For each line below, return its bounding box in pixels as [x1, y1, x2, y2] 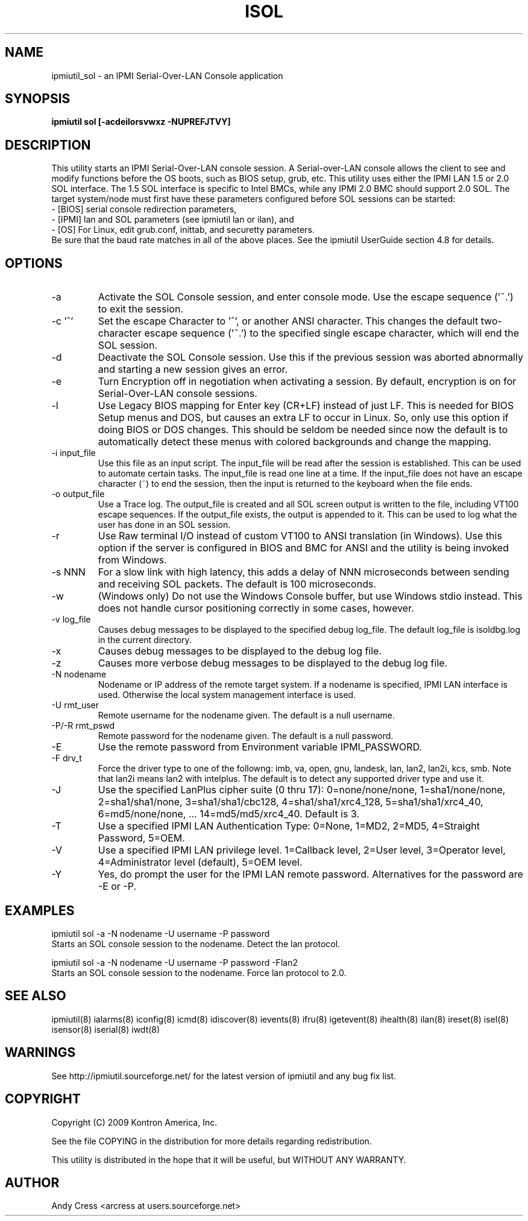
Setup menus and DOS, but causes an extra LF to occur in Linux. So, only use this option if [98, 411, 509, 424]
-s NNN [51, 566, 86, 579]
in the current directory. [98, 635, 192, 645]
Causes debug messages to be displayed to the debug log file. [98, 645, 382, 658]
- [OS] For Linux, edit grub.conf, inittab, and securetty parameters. [51, 224, 315, 235]
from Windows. [98, 554, 167, 566]
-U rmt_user [51, 700, 99, 711]
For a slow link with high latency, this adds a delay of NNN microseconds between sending [98, 566, 509, 579]
